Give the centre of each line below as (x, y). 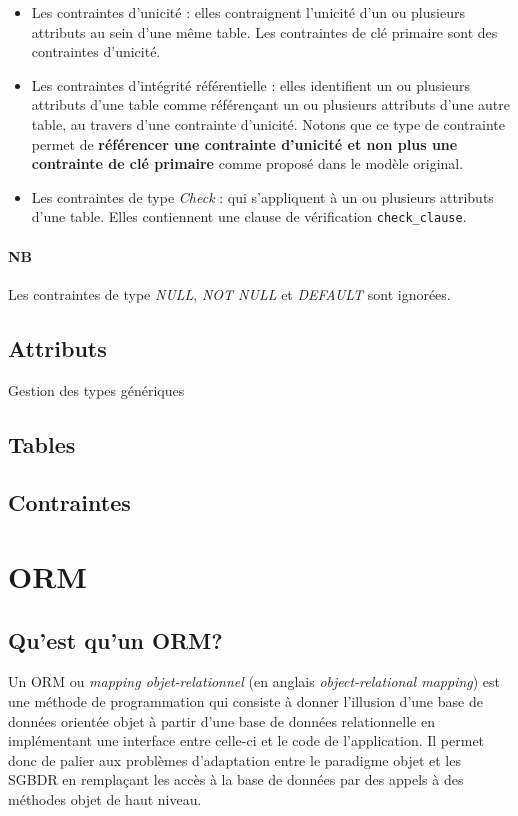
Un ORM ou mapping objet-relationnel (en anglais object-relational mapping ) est (254, 681)
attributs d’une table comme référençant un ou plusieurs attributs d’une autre (270, 104)
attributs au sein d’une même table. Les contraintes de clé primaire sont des (264, 31)
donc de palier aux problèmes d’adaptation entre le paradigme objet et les (234, 759)
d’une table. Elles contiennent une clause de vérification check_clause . (249, 216)
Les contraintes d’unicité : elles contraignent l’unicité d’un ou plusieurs (248, 12)
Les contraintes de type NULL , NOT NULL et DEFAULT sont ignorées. (229, 293)
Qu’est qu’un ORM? (115, 639)
